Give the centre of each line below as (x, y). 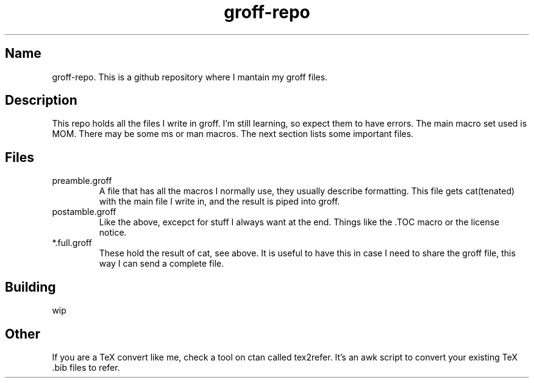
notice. (113, 233)
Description (41, 100)
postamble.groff (84, 212)
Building (30, 287)
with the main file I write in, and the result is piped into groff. (219, 202)
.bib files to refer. (86, 367)
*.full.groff (72, 243)
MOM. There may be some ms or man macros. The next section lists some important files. (233, 134)
